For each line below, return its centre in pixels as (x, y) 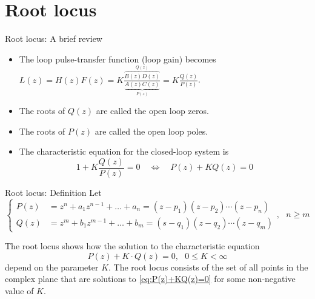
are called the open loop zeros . (152, 111)
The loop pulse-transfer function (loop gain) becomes (118, 59)
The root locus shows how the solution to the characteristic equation (132, 246)
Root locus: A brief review (54, 39)
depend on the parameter (52, 267)
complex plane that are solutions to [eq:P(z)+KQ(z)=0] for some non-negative (150, 279)
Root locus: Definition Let (53, 193)
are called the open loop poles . (151, 131)
